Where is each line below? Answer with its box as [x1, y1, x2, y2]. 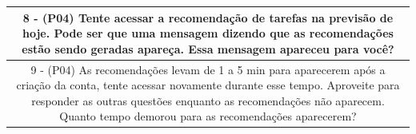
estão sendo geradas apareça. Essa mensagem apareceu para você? [22, 40, 394, 57]
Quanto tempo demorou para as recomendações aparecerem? [59, 108, 357, 124]
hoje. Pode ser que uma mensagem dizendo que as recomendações [22, 25, 394, 41]
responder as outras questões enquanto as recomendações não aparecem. [31, 92, 385, 108]
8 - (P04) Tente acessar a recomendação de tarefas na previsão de [22, 9, 394, 26]
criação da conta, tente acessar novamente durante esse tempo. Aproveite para [16, 77, 400, 93]
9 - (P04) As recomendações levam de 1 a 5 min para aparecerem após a [30, 61, 386, 77]
